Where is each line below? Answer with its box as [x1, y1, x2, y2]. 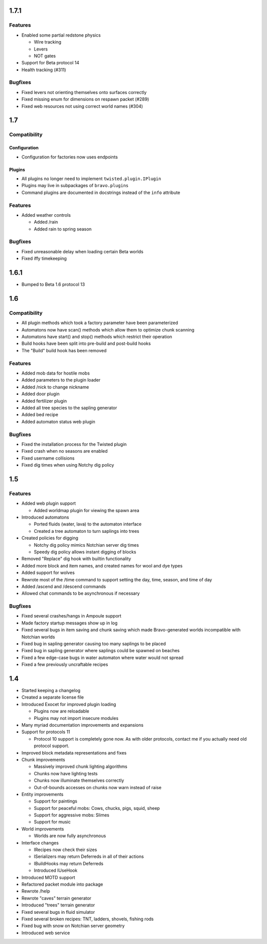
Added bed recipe [21, 412, 59, 418]
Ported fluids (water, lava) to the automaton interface [34, 521, 142, 527]
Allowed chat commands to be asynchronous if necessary [21, 590, 140, 596]
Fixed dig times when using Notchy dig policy [21, 462, 114, 468]
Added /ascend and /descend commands [21, 583, 106, 589]
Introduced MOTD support [21, 874, 75, 880]
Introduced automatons [21, 514, 69, 520]
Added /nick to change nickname [21, 384, 89, 390]
